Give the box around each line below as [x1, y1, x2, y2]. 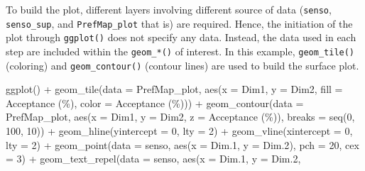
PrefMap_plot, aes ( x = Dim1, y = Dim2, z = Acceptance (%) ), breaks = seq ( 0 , [6, 109, 355, 124]
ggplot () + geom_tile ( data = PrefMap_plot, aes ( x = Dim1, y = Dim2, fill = [6, 82, 343, 96]
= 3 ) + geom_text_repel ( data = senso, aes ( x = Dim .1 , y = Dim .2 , [6, 151, 301, 166]
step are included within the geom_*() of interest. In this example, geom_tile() [6, 43, 355, 58]
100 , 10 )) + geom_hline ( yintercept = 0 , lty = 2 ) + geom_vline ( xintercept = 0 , [6, 123, 353, 138]
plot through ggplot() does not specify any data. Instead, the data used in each [6, 30, 356, 45]
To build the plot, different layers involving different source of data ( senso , [6, 2, 332, 16]
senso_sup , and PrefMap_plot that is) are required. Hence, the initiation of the [6, 16, 353, 31]
